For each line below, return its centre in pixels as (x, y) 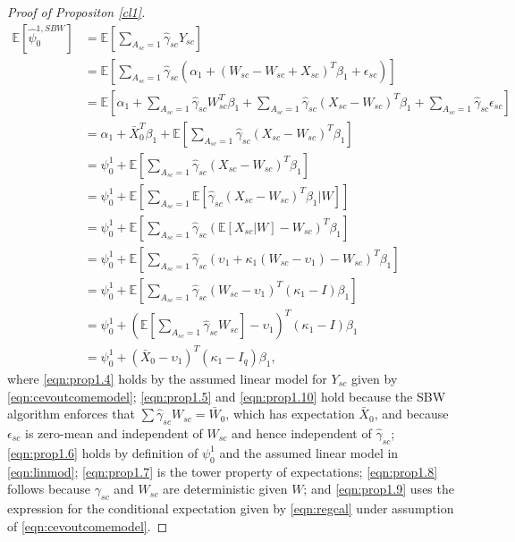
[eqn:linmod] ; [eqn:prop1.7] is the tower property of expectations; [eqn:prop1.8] (223, 471)
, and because (411, 414)
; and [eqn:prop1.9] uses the (379, 489)
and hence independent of (302, 432)
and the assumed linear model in (309, 452)
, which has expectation (290, 414)
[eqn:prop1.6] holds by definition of (103, 452)
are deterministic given (225, 489)
